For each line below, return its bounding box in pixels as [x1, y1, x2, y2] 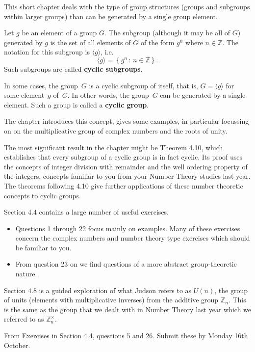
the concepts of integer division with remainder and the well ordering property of [4, 161, 248, 171]
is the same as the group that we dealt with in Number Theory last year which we [4, 304, 252, 314]
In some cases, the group [4, 80, 78, 90]
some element [4, 90, 45, 100]
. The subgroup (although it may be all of [104, 27, 230, 38]
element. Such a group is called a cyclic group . [4, 99, 149, 109]
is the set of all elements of [50, 37, 131, 47]
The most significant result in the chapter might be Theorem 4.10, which [4, 142, 223, 152]
